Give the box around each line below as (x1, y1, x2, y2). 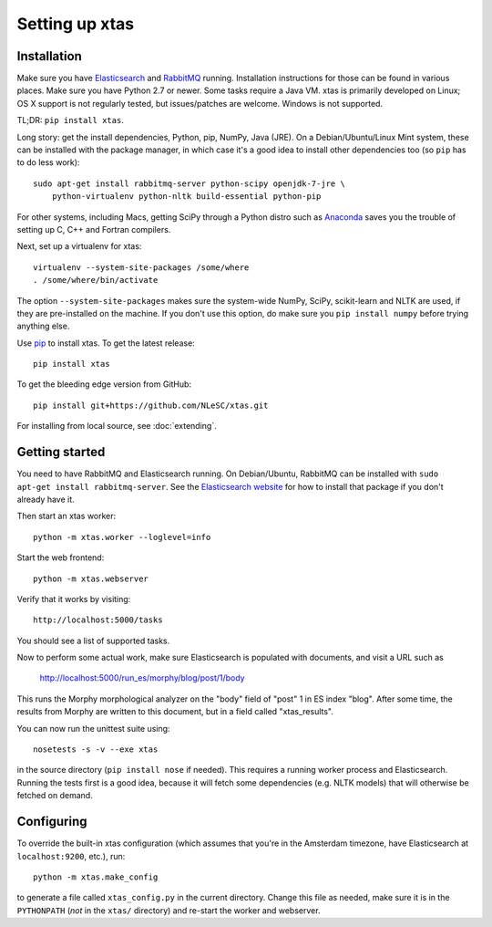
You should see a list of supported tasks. (16, 635, 170, 646)
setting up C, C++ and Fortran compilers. (16, 224, 171, 234)
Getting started (16, 444, 106, 460)
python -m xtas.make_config (33, 871, 159, 882)
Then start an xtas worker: (16, 511, 117, 522)
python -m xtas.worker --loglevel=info (33, 532, 211, 542)
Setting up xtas (16, 14, 135, 34)
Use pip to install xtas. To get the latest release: (16, 338, 195, 349)
